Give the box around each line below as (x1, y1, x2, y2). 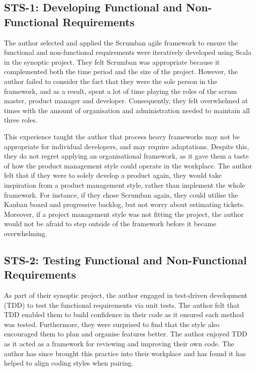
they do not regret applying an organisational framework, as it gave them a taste (4, 151, 249, 161)
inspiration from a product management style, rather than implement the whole (4, 179, 245, 190)
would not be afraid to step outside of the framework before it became (4, 218, 217, 229)
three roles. (4, 115, 37, 125)
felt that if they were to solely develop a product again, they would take (4, 170, 222, 180)
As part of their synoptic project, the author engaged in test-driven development (4, 290, 248, 300)
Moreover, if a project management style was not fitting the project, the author (4, 208, 244, 219)
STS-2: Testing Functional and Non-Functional (4, 252, 247, 267)
